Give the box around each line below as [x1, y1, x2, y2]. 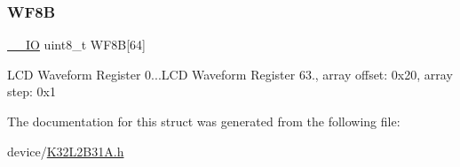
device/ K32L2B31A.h [7, 141, 124, 160]
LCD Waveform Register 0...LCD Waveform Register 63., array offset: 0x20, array [7, 65, 453, 83]
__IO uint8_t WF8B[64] [7, 35, 146, 54]
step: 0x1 [7, 82, 56, 101]
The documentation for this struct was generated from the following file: [7, 112, 401, 130]
